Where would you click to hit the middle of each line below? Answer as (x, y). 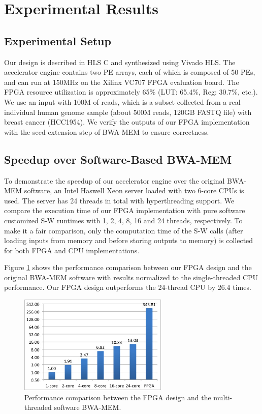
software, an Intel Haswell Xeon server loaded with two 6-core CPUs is (134, 190)
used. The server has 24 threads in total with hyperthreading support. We (119, 200)
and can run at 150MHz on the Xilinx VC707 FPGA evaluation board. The (122, 82)
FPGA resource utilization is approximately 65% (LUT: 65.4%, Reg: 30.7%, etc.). (131, 92)
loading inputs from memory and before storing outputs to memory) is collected (129, 240)
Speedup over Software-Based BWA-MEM (118, 159)
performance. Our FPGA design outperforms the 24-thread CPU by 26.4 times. (128, 287)
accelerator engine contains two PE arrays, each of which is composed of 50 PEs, (130, 72)
